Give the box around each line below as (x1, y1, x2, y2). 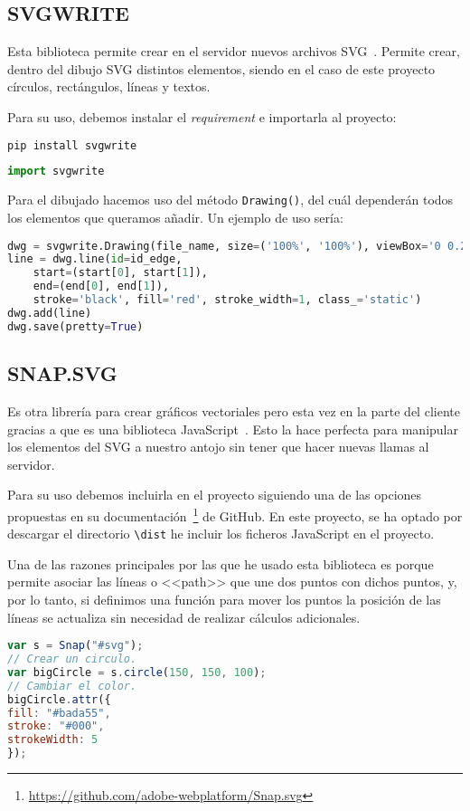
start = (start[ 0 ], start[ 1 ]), (33, 266, 208, 280)
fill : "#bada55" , (7, 706, 111, 720)
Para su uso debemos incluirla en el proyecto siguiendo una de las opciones (7, 485, 422, 504)
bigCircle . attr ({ (7, 692, 111, 706)
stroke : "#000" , (7, 720, 105, 733)
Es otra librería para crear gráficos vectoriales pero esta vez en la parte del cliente (7, 401, 460, 420)
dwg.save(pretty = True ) (7, 320, 144, 333)
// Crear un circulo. (7, 653, 137, 666)
